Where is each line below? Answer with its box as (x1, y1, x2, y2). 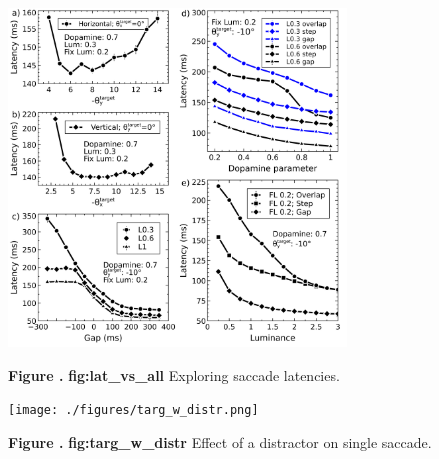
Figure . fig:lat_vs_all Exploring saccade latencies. (8, 364, 340, 385)
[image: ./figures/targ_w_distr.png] (8, 403, 259, 418)
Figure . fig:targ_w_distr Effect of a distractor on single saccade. (8, 432, 432, 453)
